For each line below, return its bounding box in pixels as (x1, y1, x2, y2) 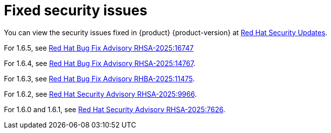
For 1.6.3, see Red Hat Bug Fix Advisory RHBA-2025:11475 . (4, 74, 195, 83)
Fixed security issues (4, 2, 148, 19)
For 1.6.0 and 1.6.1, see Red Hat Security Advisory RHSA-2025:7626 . (4, 105, 225, 114)
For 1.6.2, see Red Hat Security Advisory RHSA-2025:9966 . (4, 89, 197, 98)
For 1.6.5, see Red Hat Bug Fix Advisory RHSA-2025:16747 (4, 43, 194, 52)
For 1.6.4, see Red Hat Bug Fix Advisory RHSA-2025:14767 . (4, 59, 196, 67)
